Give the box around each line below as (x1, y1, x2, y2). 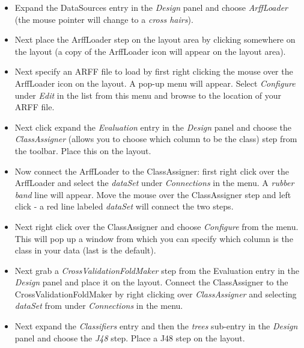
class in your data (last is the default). (14, 244, 156, 256)
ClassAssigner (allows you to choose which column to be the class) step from (14, 132, 297, 145)
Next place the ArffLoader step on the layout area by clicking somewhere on (14, 33, 296, 46)
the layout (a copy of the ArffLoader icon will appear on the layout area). (14, 45, 286, 57)
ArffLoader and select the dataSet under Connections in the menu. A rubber (14, 176, 294, 189)
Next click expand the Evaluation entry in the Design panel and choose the (14, 120, 292, 133)
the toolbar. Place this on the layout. (14, 144, 151, 157)
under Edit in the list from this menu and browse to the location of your (14, 89, 282, 101)
